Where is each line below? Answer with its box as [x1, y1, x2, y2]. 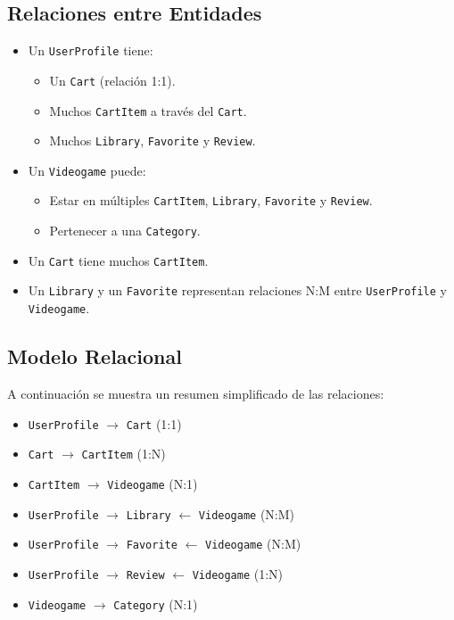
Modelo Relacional [7, 343, 182, 370]
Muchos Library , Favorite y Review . [49, 131, 256, 150]
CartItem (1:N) [81, 444, 166, 463]
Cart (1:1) [126, 414, 182, 433]
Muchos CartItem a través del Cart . [49, 101, 247, 120]
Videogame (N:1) [107, 474, 198, 492]
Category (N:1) [113, 594, 198, 613]
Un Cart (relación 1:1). [49, 70, 176, 89]
